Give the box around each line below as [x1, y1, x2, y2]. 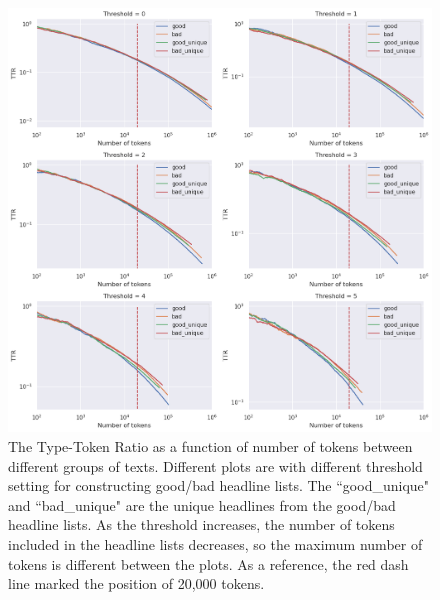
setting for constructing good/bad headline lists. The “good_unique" [8, 475, 430, 496]
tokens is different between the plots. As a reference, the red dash [8, 553, 409, 574]
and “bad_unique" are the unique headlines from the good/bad [8, 494, 396, 515]
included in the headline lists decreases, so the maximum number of [8, 533, 423, 554]
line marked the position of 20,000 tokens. [8, 573, 265, 594]
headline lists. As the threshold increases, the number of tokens [8, 514, 395, 535]
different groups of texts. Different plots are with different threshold [8, 455, 423, 476]
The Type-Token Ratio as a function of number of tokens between [8, 436, 413, 456]
